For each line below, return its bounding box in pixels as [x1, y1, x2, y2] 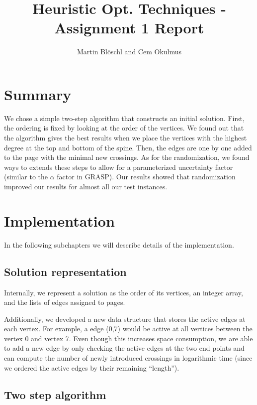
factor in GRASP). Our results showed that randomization [57, 171, 236, 182]
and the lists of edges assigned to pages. [4, 297, 125, 307]
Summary [4, 84, 72, 104]
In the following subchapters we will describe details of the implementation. [4, 239, 234, 250]
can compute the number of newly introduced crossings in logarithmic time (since [4, 353, 253, 363]
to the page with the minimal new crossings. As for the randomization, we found [4, 152, 250, 162]
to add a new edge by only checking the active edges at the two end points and [4, 343, 245, 353]
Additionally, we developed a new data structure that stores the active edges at [4, 313, 246, 324]
